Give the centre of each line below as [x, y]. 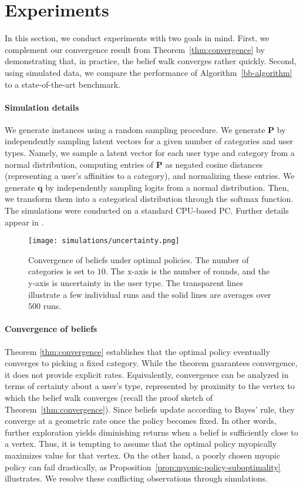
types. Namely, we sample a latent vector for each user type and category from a [150, 153]
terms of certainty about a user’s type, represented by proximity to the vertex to [150, 386]
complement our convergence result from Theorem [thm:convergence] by [135, 49]
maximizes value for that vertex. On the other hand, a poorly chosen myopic [142, 455]
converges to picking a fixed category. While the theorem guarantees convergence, [151, 363]
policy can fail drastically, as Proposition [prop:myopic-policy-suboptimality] [143, 467]
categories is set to [62, 271]
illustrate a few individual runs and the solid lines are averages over [150, 294]
